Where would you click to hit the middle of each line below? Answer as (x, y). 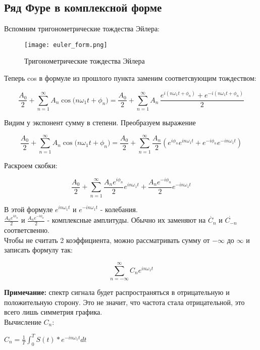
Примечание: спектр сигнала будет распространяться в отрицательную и (117, 292)
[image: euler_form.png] (66, 45)
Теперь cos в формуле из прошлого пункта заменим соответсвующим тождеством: (130, 78)
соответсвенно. (27, 230)
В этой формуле (29, 209)
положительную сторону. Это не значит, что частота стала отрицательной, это (124, 302)
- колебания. (119, 209)
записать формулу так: (38, 250)
